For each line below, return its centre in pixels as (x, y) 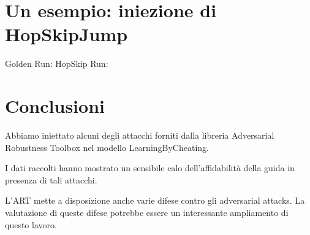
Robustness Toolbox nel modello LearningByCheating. (107, 147)
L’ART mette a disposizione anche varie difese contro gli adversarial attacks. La (155, 200)
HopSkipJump (66, 34)
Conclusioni (55, 106)
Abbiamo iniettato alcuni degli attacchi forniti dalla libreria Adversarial (140, 135)
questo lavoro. (31, 224)
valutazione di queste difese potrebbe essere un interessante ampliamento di (147, 212)
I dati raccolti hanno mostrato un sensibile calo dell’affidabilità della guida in (150, 168)
